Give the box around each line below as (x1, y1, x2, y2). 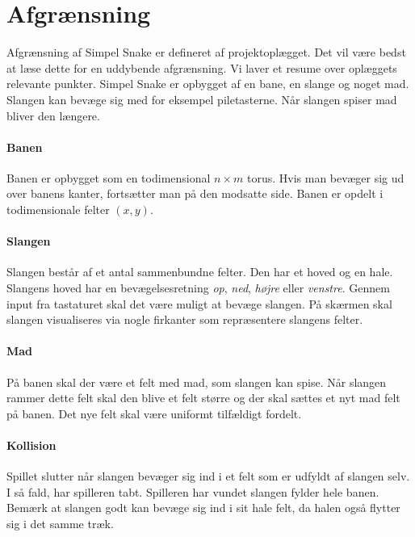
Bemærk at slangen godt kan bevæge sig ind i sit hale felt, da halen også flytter (6, 499, 400, 516)
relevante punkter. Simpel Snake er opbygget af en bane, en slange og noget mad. (6, 75, 409, 92)
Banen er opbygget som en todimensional (6, 169, 211, 186)
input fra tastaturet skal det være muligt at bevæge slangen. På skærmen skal (6, 295, 392, 312)
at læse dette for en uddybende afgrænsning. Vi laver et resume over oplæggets (6, 59, 397, 76)
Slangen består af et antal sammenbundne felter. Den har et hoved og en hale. (6, 263, 393, 280)
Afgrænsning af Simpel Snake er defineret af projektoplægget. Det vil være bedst (6, 44, 406, 61)
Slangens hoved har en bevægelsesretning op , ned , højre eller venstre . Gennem (6, 279, 390, 296)
